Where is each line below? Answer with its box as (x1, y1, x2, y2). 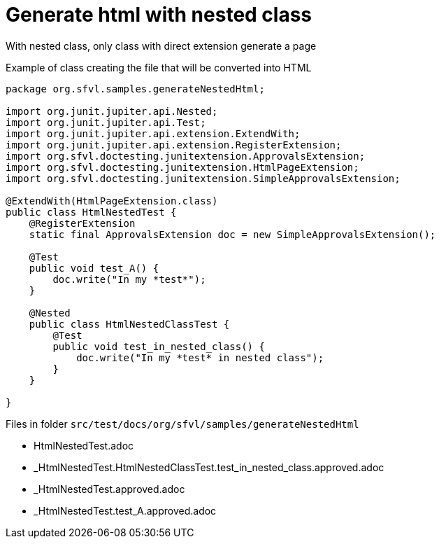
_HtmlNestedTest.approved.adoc (34, 482, 185, 495)
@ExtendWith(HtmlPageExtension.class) (6, 195, 218, 207)
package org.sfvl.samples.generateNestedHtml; (6, 83, 265, 95)
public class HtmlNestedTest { (6, 206, 177, 218)
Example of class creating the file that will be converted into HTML (6, 61, 312, 74)
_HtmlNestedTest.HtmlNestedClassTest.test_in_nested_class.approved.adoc (34, 461, 384, 473)
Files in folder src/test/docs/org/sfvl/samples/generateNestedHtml (6, 417, 359, 430)
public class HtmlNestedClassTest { (29, 318, 230, 330)
